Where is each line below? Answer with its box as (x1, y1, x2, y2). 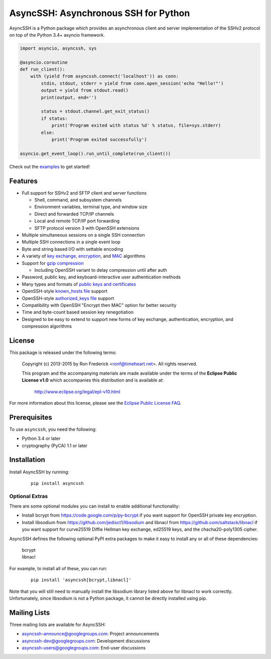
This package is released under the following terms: (9, 350, 117, 356)
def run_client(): (20, 67, 65, 72)
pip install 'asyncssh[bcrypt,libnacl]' (31, 577, 131, 583)
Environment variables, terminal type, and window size (34, 204, 148, 210)
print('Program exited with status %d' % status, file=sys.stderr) (51, 123, 221, 128)
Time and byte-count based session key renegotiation (22, 309, 134, 315)
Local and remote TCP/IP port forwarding (34, 218, 120, 224)
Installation (9, 455, 45, 464)
